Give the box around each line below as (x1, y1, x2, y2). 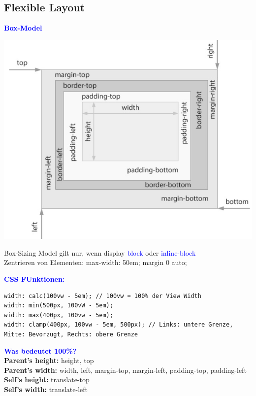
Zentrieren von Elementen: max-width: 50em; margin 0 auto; (4, 257, 187, 267)
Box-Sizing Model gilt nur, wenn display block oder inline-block (4, 247, 196, 258)
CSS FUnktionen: (4, 273, 65, 284)
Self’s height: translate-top (4, 374, 90, 385)
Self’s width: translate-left (4, 384, 88, 394)
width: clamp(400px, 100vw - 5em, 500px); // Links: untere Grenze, (4, 321, 233, 329)
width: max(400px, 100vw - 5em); (4, 311, 113, 319)
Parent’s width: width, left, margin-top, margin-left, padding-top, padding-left (4, 364, 247, 375)
